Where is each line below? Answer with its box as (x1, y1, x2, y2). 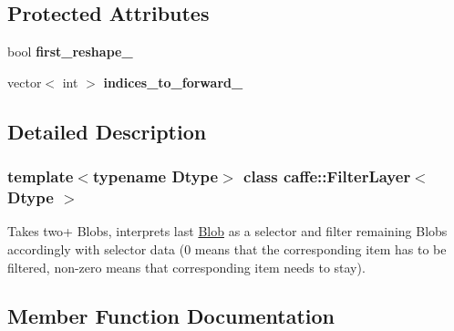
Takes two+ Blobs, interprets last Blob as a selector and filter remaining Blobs (7, 222, 448, 241)
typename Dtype (92, 165, 219, 188)
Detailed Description (7, 117, 207, 145)
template (7, 165, 74, 188)
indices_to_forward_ (103, 72, 243, 91)
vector (7, 72, 42, 91)
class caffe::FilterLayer (243, 165, 411, 188)
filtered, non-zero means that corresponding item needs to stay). (7, 257, 366, 276)
